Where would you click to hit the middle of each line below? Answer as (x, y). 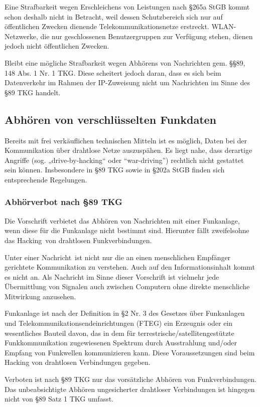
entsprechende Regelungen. (46, 179)
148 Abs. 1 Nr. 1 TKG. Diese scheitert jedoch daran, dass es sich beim (113, 72)
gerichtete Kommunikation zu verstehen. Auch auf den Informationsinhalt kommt (130, 267)
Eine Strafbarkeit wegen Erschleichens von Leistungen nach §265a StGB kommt (127, 7)
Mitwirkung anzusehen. (40, 296)
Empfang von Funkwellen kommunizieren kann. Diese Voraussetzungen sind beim (130, 352)
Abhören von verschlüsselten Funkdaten (111, 119)
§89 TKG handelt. (33, 92)
